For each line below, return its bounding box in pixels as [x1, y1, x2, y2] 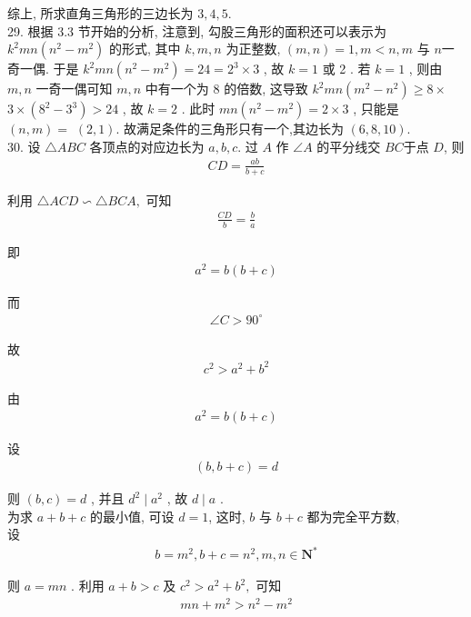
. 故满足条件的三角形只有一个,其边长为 [115, 119, 344, 138]
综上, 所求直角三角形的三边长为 [7, 4, 194, 22]
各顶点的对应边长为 [89, 136, 205, 155]
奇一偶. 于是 [7, 59, 79, 78]
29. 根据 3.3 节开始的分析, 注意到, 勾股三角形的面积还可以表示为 [7, 21, 386, 40]
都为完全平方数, [306, 506, 400, 525]
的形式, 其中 [109, 39, 181, 58]
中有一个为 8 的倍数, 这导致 [145, 79, 308, 98]
